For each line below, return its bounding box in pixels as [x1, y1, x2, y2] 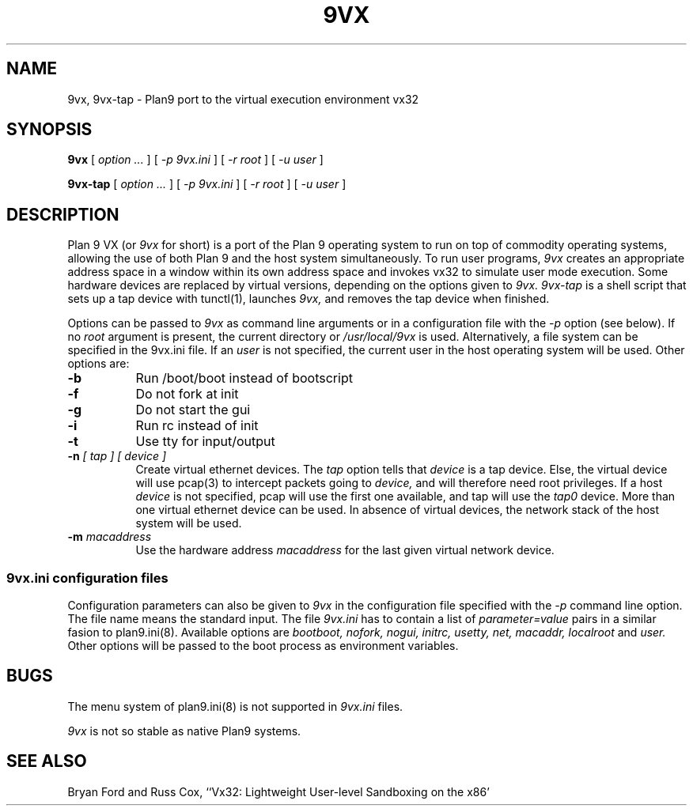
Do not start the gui [135, 402, 251, 418]
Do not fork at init [135, 386, 239, 402]
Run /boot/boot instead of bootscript [135, 370, 353, 387]
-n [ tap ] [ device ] [67, 449, 167, 463]
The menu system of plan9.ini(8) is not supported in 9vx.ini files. [67, 699, 403, 713]
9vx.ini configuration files [6, 569, 169, 586]
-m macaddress [67, 530, 152, 544]
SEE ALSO [6, 751, 87, 772]
